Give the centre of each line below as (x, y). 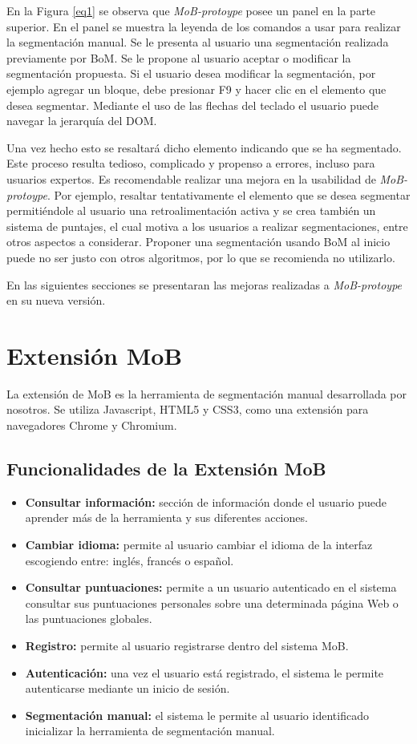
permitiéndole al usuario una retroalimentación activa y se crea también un (191, 210)
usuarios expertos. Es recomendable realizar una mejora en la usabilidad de (191, 178)
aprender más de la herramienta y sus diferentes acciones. (166, 518)
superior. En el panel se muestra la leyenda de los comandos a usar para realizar (204, 26)
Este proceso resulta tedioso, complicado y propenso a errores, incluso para (191, 163)
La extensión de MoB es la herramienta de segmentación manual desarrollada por (207, 393)
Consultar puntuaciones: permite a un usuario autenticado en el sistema (211, 587)
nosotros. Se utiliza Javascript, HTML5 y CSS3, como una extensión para (188, 409)
